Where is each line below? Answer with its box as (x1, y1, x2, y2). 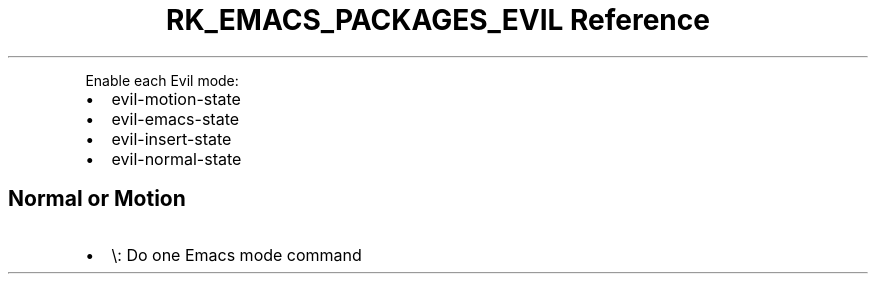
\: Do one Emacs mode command (111, 244, 362, 265)
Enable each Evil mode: (85, 71, 239, 89)
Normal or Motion (8, 186, 186, 212)
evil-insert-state (111, 128, 232, 149)
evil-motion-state (111, 88, 241, 109)
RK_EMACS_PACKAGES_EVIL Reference (166, 3, 710, 37)
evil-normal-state (111, 148, 242, 169)
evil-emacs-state (111, 108, 240, 129)
